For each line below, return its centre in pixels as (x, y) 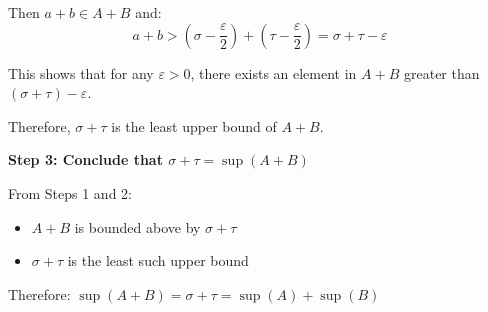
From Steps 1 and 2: (70, 192)
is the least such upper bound (158, 260)
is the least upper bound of (194, 125)
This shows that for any (81, 72)
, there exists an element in (273, 72)
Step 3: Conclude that (85, 159)
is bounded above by (137, 226)
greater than (441, 72)
